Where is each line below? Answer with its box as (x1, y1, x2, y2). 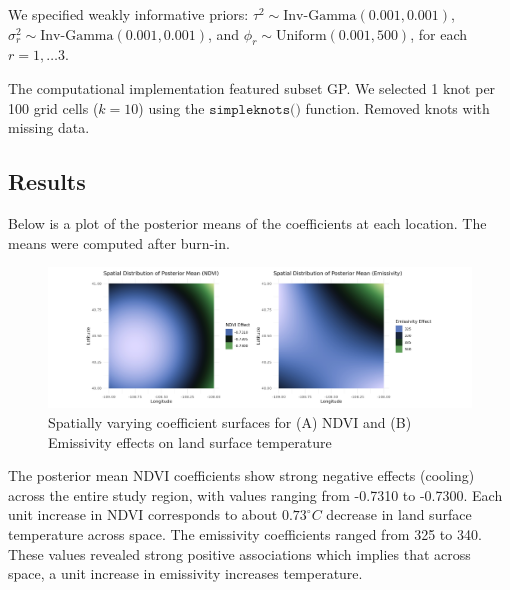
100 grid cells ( (8, 97, 99, 118)
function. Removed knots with (305, 97, 490, 118)
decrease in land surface (326, 504, 472, 525)
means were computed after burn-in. (8, 232, 230, 253)
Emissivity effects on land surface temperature (48, 431, 332, 452)
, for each (410, 23, 467, 44)
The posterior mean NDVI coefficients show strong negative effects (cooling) (8, 465, 475, 486)
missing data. (8, 117, 90, 138)
